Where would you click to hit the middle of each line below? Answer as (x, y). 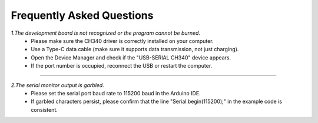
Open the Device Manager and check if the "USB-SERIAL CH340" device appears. (131, 57)
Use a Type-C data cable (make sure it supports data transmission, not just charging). (135, 49)
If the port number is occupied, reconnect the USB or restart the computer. (122, 66)
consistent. (44, 109)
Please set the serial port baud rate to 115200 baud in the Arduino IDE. (116, 93)
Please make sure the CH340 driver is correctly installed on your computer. (122, 41)
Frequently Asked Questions (82, 15)
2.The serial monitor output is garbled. (57, 85)
